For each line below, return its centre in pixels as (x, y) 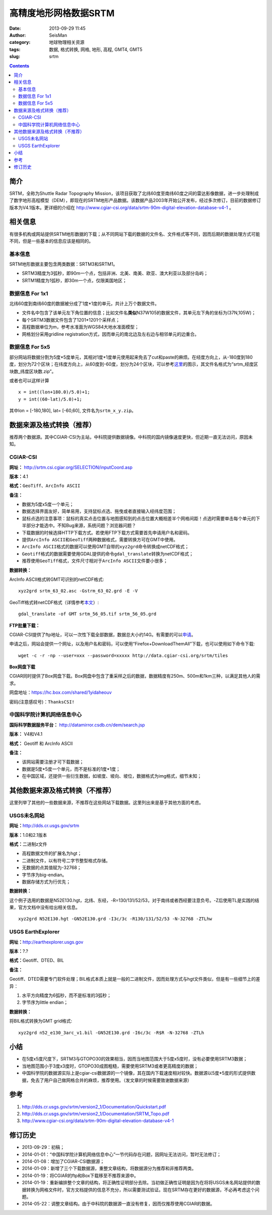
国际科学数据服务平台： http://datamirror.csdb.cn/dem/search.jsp (77, 725)
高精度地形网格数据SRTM (62, 13)
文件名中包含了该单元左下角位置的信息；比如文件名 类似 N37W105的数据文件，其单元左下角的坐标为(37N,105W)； (139, 313)
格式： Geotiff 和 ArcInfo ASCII (41, 743)
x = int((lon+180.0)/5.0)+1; (54, 392)
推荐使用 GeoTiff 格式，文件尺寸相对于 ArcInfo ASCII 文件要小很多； (95, 561)
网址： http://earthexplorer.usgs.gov (46, 942)
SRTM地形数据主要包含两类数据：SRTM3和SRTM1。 (63, 264)
